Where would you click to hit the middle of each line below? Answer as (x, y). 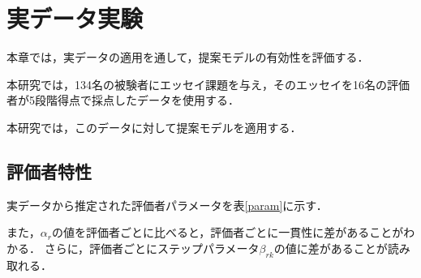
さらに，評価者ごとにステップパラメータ (152, 248)
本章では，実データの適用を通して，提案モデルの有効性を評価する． (188, 57)
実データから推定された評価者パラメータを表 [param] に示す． (167, 205)
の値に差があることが (331, 248)
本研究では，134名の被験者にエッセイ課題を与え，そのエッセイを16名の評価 (208, 84)
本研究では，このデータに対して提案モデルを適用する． (154, 127)
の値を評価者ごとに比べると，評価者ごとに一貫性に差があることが (228, 232)
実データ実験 (75, 18)
